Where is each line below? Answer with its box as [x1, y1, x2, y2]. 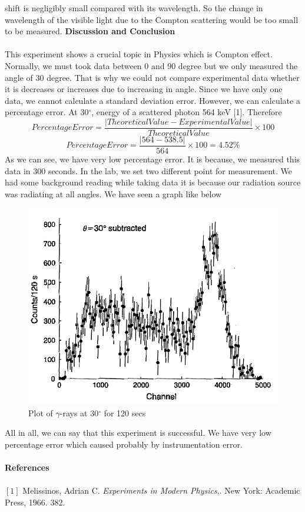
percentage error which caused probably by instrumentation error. [5, 438, 243, 451]
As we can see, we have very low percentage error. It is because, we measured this [5, 153, 300, 165]
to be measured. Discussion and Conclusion [5, 25, 175, 37]
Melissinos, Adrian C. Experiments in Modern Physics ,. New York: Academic [22, 484, 300, 497]
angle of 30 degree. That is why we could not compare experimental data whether [5, 71, 300, 83]
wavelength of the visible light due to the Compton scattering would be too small [5, 13, 299, 25]
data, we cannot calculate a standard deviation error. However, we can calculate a [5, 94, 300, 106]
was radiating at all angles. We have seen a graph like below [5, 187, 222, 200]
